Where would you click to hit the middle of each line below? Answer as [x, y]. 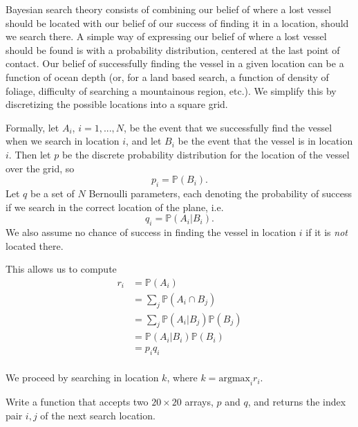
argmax [234, 379]
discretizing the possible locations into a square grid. [117, 104]
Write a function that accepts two [77, 402]
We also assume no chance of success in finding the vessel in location [151, 231]
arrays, [199, 402]
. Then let [30, 154]
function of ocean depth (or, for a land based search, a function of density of [167, 76]
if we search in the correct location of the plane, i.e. [115, 207]
